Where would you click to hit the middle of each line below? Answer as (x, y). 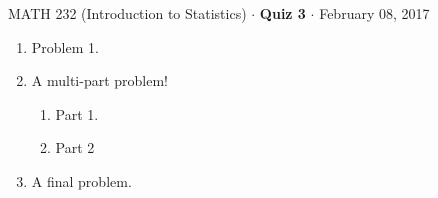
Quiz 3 (282, 13)
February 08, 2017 (374, 13)
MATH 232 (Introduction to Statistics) (127, 13)
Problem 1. (65, 46)
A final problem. (81, 180)
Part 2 (75, 147)
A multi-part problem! (100, 80)
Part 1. (77, 113)
